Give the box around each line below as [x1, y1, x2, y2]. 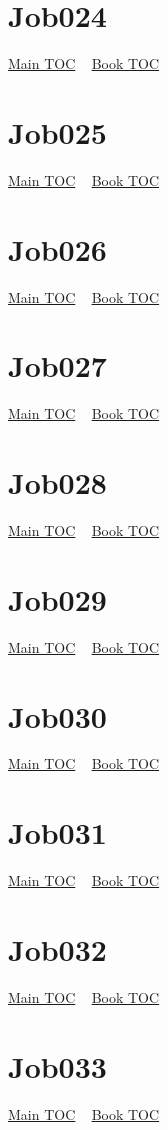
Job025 [8, 111, 107, 152]
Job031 [8, 812, 107, 853]
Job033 [8, 1045, 107, 1086]
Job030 [8, 695, 107, 736]
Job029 [8, 578, 107, 619]
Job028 [8, 462, 107, 503]
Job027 [8, 345, 107, 386]
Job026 [8, 228, 107, 269]
